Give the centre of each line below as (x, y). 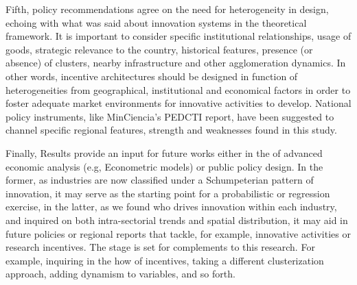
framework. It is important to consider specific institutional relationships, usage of (178, 36)
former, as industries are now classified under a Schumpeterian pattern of (160, 180)
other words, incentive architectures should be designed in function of (152, 76)
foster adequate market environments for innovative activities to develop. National (178, 103)
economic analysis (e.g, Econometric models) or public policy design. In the (164, 166)
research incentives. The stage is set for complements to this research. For (160, 247)
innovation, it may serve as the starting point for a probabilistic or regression (168, 193)
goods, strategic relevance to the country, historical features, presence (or (159, 49)
